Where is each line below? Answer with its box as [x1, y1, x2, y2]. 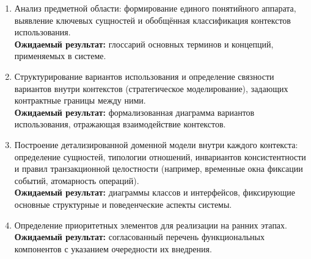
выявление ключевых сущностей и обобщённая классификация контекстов [14, 13, 291, 26]
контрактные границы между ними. [14, 94, 146, 107]
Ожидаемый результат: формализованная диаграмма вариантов [14, 105, 255, 118]
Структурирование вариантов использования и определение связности [14, 69, 274, 82]
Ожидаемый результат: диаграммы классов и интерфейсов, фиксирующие [14, 186, 296, 199]
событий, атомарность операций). [14, 174, 139, 186]
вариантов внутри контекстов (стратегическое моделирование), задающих [14, 82, 288, 94]
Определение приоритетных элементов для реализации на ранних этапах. [14, 218, 287, 231]
